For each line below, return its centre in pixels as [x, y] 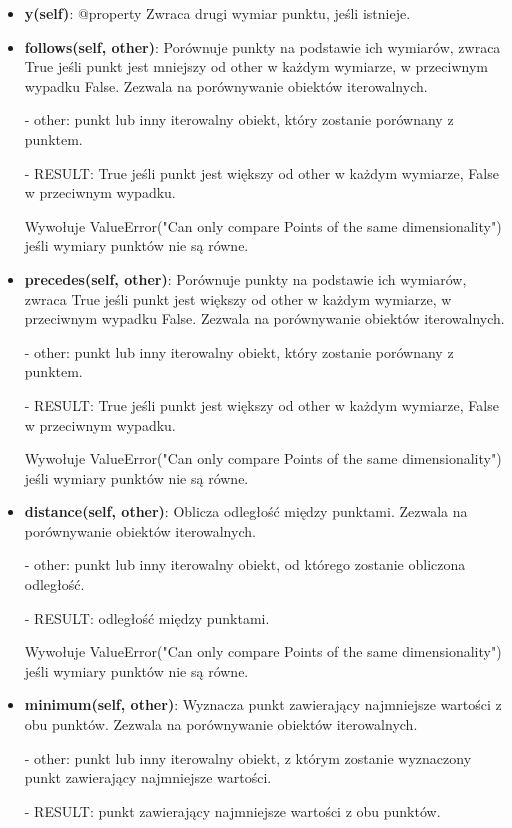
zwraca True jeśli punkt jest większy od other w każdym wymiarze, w [238, 298]
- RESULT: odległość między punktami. [147, 617]
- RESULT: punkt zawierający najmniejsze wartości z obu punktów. [232, 810]
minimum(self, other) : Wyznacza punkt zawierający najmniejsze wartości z [263, 704]
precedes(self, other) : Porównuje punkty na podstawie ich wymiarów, [245, 278]
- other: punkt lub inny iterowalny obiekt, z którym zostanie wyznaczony [248, 757]
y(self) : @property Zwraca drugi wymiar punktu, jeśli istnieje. [217, 13]
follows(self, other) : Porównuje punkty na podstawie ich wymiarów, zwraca [262, 46]
